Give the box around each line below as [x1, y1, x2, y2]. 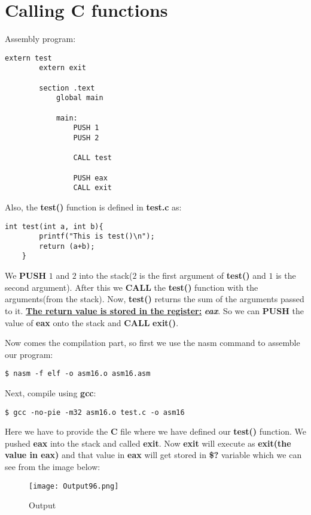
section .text [39, 83, 95, 92]
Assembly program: [5, 32, 76, 45]
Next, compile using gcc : [5, 386, 96, 399]
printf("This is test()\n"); [39, 232, 155, 241]
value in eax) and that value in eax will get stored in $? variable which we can [5, 448, 302, 461]
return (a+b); [39, 242, 95, 251]
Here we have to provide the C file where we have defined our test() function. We [5, 425, 306, 438]
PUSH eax [73, 173, 108, 182]
